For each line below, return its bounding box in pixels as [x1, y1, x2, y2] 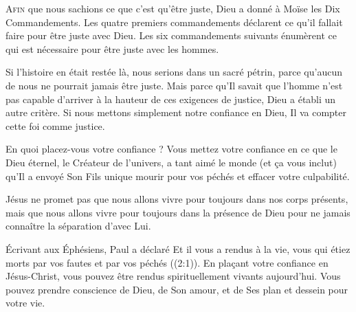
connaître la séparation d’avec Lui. [5, 219, 151, 233]
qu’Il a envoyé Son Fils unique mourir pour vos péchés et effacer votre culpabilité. [5, 168, 350, 183]
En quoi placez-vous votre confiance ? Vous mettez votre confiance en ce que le [5, 142, 337, 156]
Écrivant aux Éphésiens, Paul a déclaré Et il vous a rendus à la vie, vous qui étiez [5, 241, 351, 256]
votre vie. [5, 296, 45, 310]
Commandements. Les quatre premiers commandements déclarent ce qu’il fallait [5, 14, 343, 29]
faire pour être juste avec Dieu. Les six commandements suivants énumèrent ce [5, 28, 337, 43]
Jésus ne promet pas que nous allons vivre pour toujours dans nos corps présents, [5, 192, 348, 206]
